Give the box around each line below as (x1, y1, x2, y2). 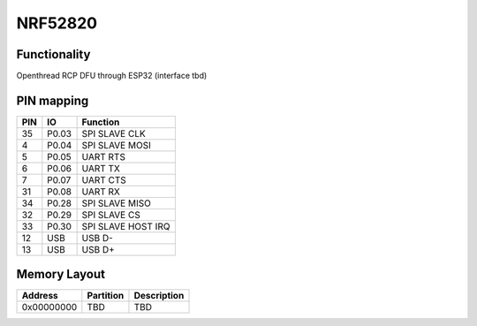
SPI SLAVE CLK (81, 127, 146, 140)
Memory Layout (16, 267, 106, 282)
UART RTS (81, 150, 125, 163)
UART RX (81, 186, 121, 198)
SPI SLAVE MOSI (81, 139, 152, 151)
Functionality (16, 47, 91, 62)
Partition (87, 290, 125, 302)
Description (133, 290, 185, 302)
